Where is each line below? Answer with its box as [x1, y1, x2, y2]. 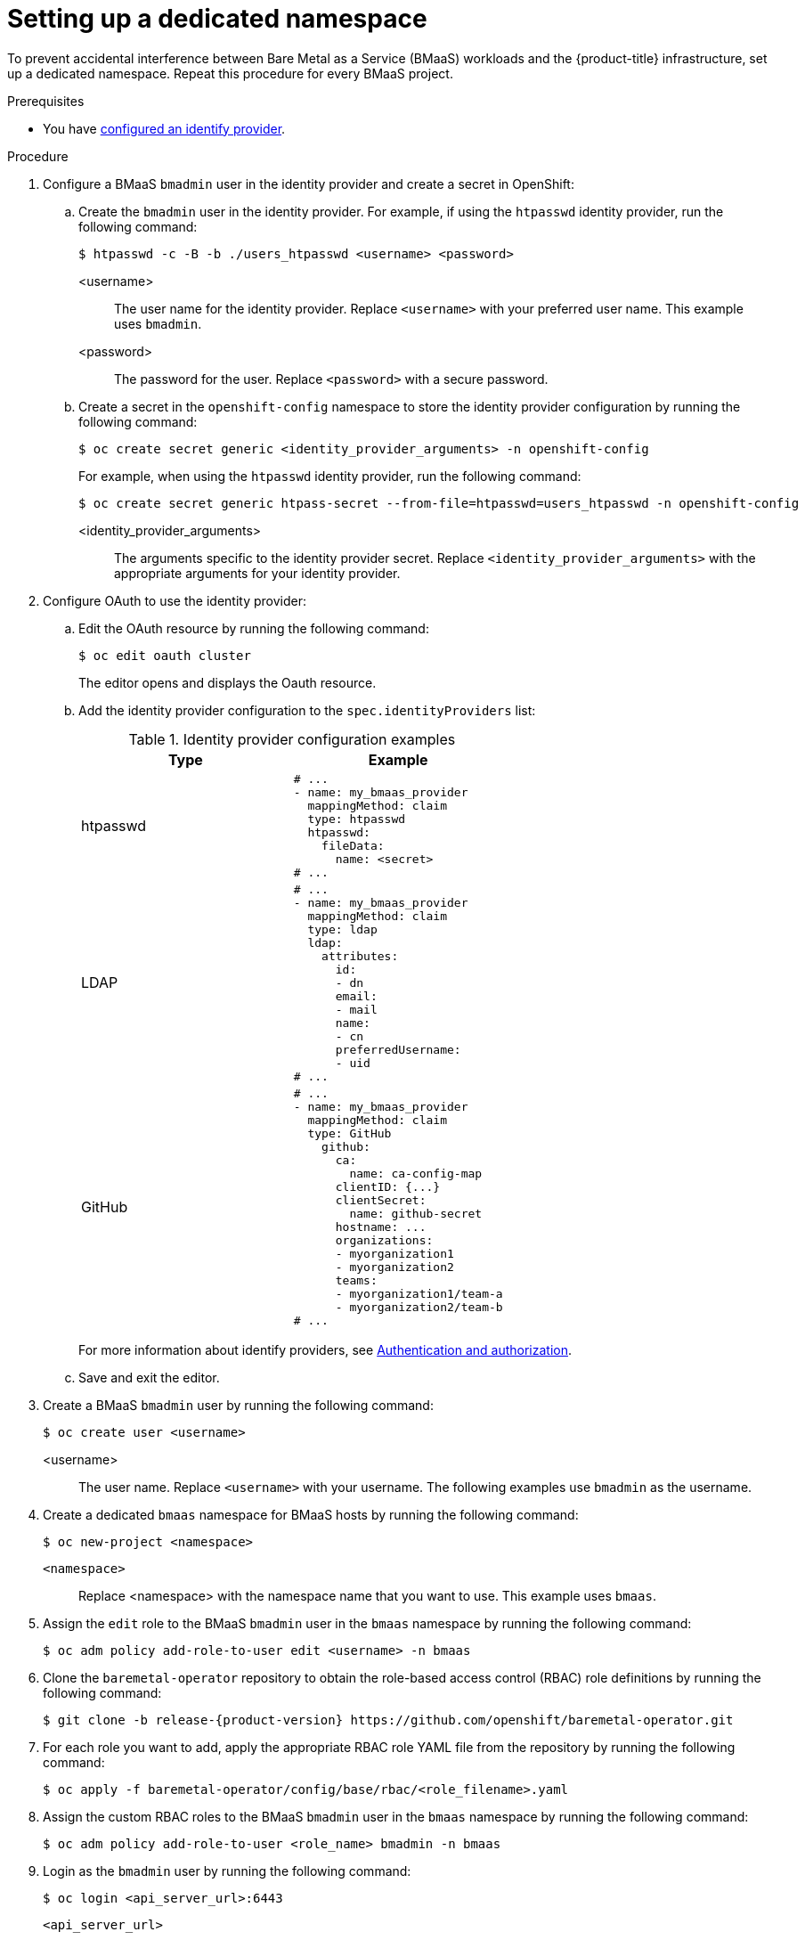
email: [335, 989, 378, 1003]
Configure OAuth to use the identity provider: [43, 592, 306, 608]
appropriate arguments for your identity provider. [114, 565, 401, 581]
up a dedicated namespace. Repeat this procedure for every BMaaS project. [7, 65, 453, 81]
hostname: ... [335, 1219, 427, 1234]
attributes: [321, 949, 399, 963]
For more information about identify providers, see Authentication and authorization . [78, 1341, 573, 1357]
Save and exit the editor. [78, 1369, 220, 1385]
